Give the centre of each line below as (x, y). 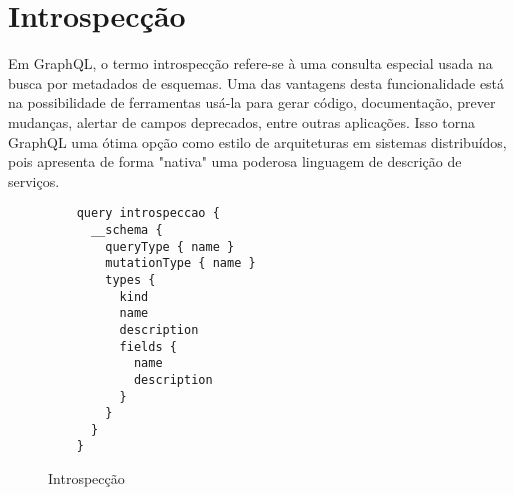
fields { (148, 346)
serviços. (34, 180)
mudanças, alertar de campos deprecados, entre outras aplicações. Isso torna (242, 121)
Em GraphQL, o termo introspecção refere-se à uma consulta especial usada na (250, 63)
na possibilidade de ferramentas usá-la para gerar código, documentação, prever (252, 102)
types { (130, 279)
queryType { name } (170, 246)
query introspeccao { (148, 213)
